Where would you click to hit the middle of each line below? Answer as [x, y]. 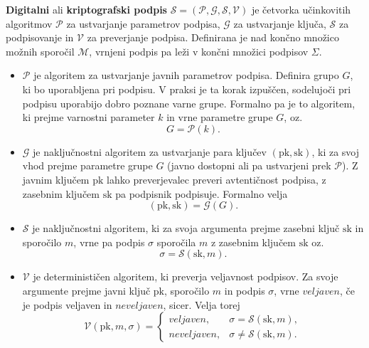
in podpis [245, 290]
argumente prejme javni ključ [86, 290]
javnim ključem [56, 179]
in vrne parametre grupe [220, 117]
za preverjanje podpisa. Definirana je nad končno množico [213, 37]
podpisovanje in [40, 37]
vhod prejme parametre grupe [87, 165]
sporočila [176, 242]
